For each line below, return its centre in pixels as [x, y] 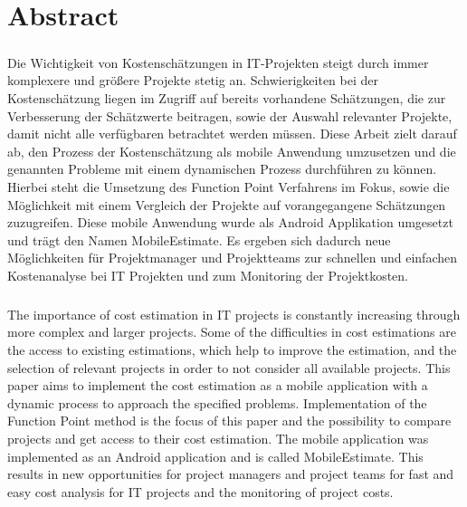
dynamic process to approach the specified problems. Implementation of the [217, 402]
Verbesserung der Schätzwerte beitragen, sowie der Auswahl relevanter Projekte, [230, 115]
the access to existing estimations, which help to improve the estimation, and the [232, 350]
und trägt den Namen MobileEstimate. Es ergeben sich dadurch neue [199, 239]
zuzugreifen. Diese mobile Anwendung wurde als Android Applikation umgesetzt [230, 222]
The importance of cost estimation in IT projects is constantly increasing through [234, 314]
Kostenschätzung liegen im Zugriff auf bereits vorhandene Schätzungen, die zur [227, 97]
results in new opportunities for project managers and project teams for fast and [231, 474]
